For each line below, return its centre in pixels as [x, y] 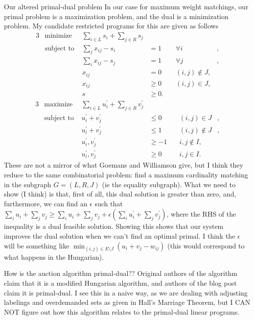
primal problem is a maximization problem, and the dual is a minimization [116, 16]
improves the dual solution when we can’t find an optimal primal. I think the [120, 235]
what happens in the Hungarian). [54, 257]
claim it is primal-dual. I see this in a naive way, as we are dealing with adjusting [126, 292]
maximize [58, 105]
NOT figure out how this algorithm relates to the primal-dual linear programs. [122, 311]
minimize [58, 36]
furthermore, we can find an [46, 203]
